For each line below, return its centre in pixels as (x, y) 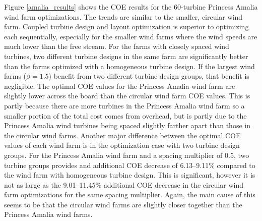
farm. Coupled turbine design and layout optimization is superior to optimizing (126, 26)
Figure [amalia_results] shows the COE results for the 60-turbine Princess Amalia (131, 7)
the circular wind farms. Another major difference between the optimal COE (122, 135)
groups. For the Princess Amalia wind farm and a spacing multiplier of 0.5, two (127, 155)
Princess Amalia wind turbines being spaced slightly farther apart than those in (127, 125)
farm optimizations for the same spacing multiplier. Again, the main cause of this (130, 195)
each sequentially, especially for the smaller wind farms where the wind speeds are (131, 36)
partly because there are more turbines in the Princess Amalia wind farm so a (124, 105)
